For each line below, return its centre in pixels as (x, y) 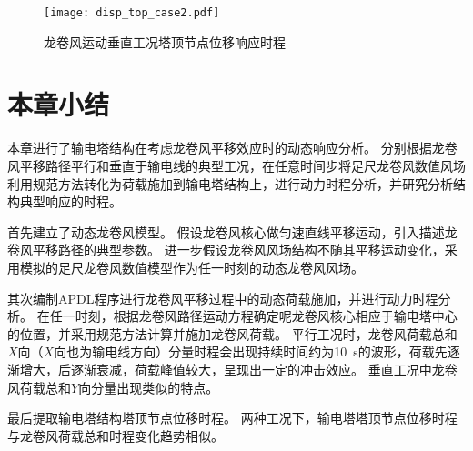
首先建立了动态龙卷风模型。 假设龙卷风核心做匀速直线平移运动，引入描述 (226, 231)
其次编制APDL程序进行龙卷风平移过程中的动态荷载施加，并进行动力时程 (223, 298)
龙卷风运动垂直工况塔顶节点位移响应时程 (165, 41)
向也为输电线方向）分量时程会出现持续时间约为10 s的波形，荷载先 (251, 351)
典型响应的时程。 (70, 201)
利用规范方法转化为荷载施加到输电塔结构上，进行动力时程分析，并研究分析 (230, 183)
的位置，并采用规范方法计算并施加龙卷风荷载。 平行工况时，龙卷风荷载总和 (232, 333)
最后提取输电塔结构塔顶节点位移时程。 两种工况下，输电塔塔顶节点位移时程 (232, 418)
